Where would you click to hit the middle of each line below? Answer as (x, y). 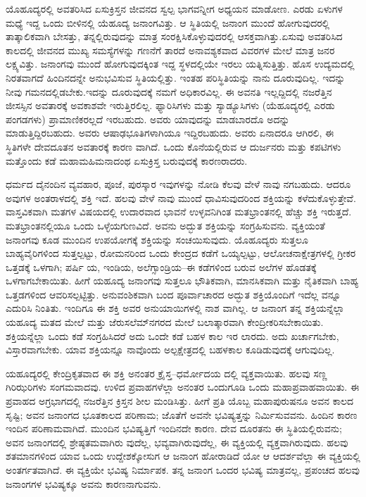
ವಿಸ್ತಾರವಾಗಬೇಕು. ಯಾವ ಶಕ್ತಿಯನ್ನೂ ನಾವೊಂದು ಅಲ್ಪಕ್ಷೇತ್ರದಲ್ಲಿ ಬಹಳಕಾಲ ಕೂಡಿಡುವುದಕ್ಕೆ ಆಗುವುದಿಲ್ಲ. (170, 350)
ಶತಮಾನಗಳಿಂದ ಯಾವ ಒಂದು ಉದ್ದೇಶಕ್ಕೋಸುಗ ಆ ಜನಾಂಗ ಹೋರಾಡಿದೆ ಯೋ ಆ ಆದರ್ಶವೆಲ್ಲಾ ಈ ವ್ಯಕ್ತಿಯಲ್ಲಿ (183, 456)
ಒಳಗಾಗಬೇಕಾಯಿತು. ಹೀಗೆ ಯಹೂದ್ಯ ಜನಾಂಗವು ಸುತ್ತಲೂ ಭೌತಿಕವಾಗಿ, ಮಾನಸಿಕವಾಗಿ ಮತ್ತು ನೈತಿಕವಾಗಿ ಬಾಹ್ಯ (182, 281)
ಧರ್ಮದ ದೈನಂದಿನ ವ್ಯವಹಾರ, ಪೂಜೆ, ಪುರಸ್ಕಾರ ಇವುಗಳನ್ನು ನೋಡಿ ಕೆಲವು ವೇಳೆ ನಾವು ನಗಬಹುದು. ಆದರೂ (178, 184)
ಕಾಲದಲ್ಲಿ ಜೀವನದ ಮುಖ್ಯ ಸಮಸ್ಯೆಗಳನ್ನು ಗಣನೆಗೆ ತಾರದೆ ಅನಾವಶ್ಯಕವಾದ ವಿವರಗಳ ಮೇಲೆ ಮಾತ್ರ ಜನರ (170, 50)
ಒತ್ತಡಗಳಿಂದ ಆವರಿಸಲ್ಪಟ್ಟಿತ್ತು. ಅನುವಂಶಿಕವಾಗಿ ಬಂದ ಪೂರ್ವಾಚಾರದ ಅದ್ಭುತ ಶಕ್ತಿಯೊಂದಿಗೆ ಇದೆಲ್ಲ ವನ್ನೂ (173, 294)
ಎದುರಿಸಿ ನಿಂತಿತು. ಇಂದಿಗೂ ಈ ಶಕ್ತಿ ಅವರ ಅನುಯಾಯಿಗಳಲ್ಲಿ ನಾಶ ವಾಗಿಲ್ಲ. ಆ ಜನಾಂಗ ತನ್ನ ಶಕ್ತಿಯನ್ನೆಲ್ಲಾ (175, 308)
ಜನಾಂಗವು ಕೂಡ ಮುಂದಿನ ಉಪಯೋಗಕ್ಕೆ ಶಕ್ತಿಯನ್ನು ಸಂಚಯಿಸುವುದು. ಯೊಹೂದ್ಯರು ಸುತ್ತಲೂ (157, 239)
